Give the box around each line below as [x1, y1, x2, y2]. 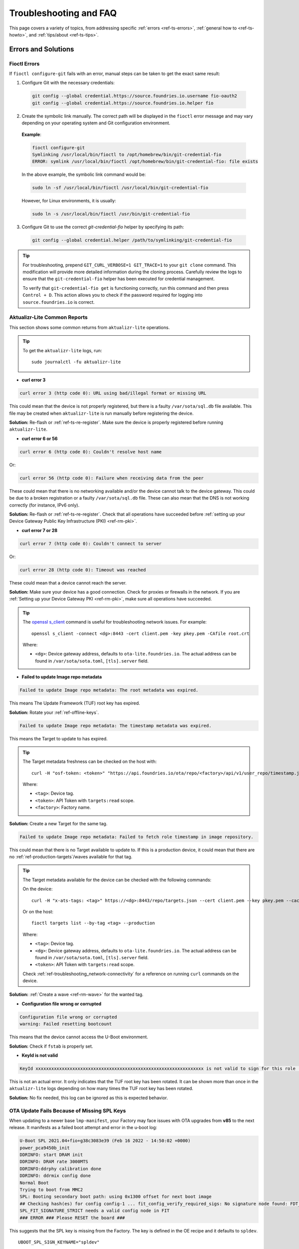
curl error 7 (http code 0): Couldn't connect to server [19, 541, 162, 547]
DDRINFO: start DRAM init [19, 1152, 83, 1158]
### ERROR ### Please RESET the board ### [19, 1215, 125, 1221]
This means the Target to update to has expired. [9, 735, 108, 741]
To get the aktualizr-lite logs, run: [22, 347, 102, 353]
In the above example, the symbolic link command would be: [21, 171, 146, 177]
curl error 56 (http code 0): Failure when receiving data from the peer [19, 475, 204, 481]
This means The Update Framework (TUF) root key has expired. [9, 700, 141, 706]
